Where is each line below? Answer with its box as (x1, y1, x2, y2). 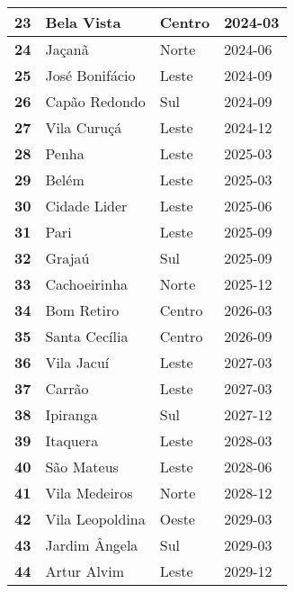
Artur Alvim (45, 561, 125, 581)
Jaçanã (45, 39, 89, 59)
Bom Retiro (45, 300, 120, 320)
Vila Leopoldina (45, 508, 146, 529)
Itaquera (45, 430, 99, 451)
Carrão (45, 378, 89, 399)
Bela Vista (45, 12, 121, 32)
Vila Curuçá (45, 117, 122, 138)
